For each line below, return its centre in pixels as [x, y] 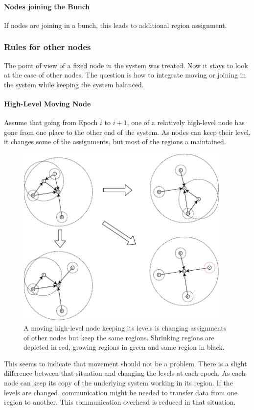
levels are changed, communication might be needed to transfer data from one [121, 392]
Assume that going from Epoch [51, 122]
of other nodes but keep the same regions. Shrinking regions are [119, 337]
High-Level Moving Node [47, 103]
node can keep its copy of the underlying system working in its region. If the [118, 382]
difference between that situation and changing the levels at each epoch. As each [125, 373]
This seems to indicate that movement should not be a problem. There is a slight [126, 363]
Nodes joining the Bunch [47, 6]
